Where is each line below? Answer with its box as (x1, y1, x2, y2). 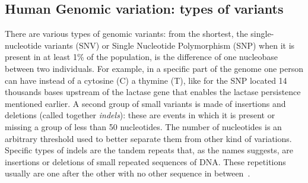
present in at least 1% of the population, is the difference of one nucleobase (5, 51, 278, 63)
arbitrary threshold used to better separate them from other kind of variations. (5, 132, 292, 144)
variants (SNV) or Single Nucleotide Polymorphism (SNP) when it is (44, 39, 295, 51)
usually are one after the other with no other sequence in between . (5, 167, 250, 179)
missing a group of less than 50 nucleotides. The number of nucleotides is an (5, 120, 282, 132)
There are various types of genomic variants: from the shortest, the (5, 27, 248, 40)
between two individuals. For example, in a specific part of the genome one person (5, 62, 303, 74)
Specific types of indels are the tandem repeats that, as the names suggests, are (5, 144, 294, 156)
